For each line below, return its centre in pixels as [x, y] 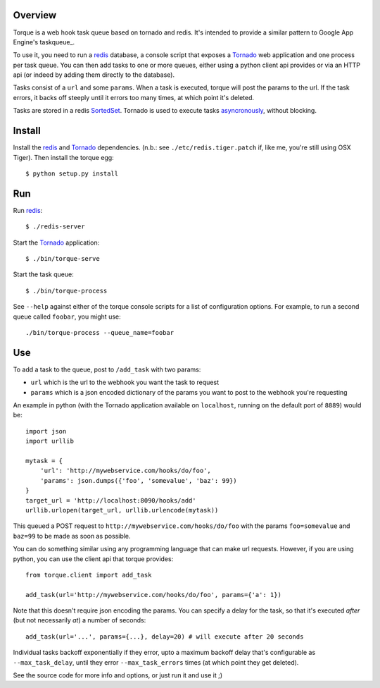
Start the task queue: [43, 274]
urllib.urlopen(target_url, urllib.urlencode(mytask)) [122, 510]
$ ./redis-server [55, 227]
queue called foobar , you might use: [67, 317]
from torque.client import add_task [89, 575]
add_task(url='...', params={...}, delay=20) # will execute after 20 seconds [165, 637]
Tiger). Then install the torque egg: [63, 157]
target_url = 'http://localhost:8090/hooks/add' [111, 500]
